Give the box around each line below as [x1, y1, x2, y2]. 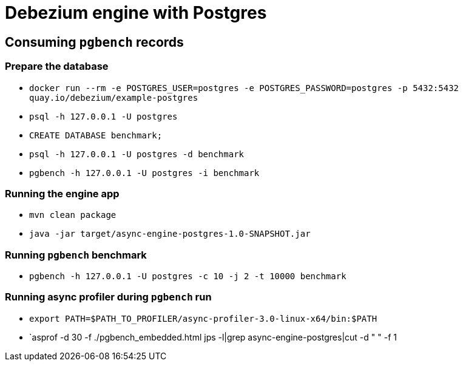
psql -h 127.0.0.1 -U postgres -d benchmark [29, 149, 245, 159]
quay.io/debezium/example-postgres [29, 92, 198, 103]
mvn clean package [29, 210, 117, 220]
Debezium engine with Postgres [5, 2, 267, 23]
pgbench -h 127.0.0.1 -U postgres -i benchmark [29, 168, 260, 178]
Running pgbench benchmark [5, 248, 147, 261]
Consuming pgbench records [5, 34, 184, 50]
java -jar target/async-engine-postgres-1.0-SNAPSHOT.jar [29, 229, 311, 239]
